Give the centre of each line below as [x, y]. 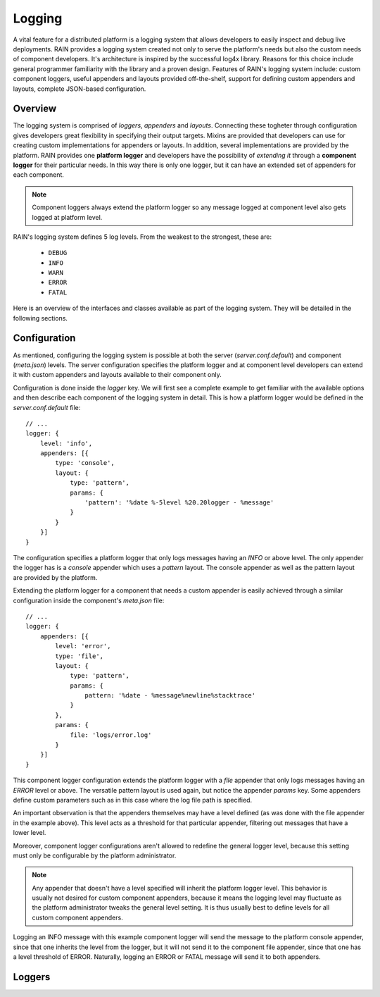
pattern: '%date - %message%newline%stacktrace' [170, 695]
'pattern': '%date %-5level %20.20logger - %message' [179, 503]
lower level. [30, 833]
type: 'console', [85, 463]
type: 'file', [80, 656]
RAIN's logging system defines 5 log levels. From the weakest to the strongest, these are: [142, 237]
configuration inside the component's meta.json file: [89, 600]
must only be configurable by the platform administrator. [95, 855]
